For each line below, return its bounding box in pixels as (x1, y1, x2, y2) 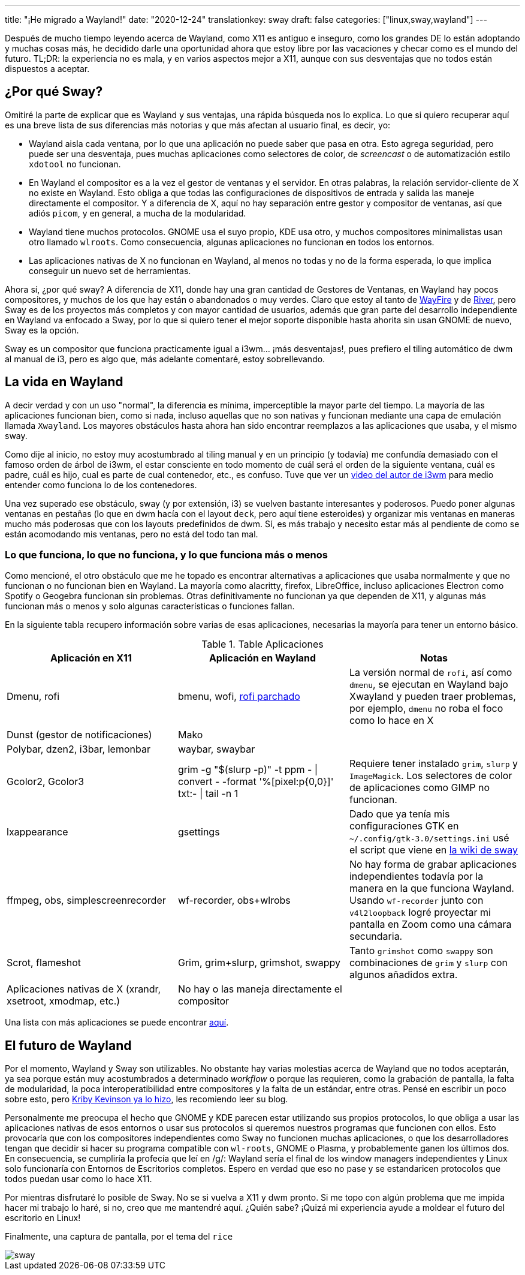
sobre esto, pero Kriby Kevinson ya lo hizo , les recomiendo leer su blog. (5, 1094, 288, 1105)
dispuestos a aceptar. (5, 64, 90, 74)
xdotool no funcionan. (29, 158, 121, 169)
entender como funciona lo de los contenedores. (5, 479, 197, 490)
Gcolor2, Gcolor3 (7, 775, 85, 788)
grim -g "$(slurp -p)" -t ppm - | (177, 763, 318, 776)
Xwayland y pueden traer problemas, (349, 690, 516, 703)
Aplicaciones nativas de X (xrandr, (7, 983, 161, 996)
